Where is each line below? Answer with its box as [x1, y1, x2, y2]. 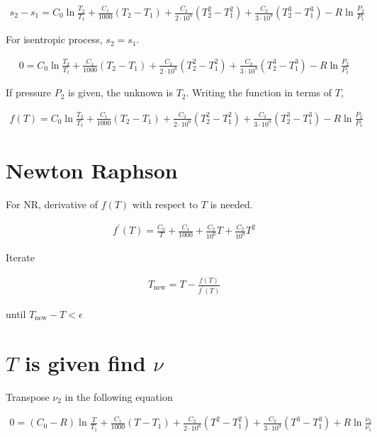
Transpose [6, 389, 50, 404]
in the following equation [64, 389, 173, 404]
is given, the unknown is [68, 85, 173, 100]
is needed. [210, 197, 253, 212]
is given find [25, 348, 146, 377]
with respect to [132, 197, 198, 212]
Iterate [6, 250, 35, 265]
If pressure [6, 85, 52, 100]
